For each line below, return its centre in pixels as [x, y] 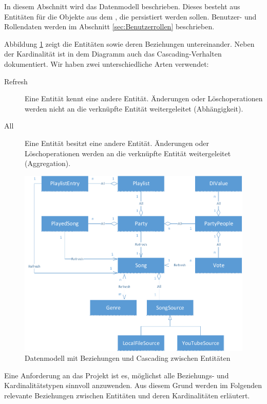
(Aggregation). [48, 163]
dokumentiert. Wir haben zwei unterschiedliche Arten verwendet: [107, 63]
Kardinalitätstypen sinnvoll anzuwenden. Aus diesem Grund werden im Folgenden [133, 385]
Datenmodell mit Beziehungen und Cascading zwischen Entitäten [128, 358]
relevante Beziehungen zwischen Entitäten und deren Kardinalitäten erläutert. [127, 396]
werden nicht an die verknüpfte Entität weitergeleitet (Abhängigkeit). [134, 108]
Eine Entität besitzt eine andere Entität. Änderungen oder [117, 143]
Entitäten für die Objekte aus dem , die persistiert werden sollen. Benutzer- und [130, 16]
